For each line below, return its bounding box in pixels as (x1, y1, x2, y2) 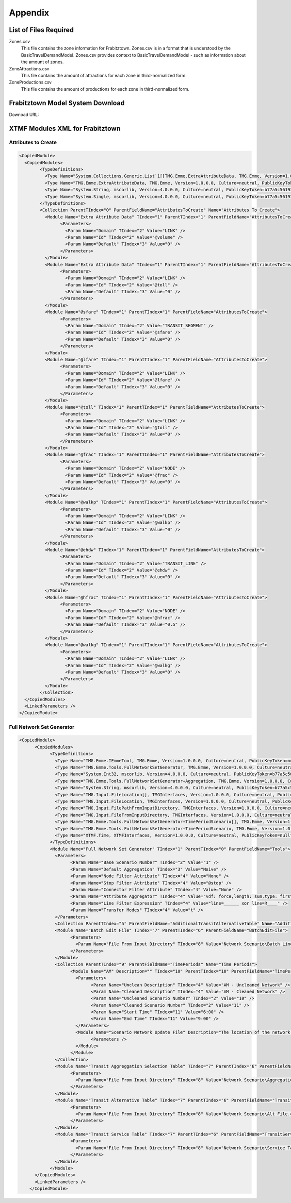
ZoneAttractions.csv (9, 66, 49, 71)
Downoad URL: (9, 112, 39, 117)
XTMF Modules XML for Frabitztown (9, 124, 121, 133)
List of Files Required (9, 26, 74, 34)
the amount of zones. (21, 59, 64, 65)
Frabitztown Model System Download (9, 99, 125, 107)
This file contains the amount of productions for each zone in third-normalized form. (21, 86, 190, 92)
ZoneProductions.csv (9, 79, 52, 85)
